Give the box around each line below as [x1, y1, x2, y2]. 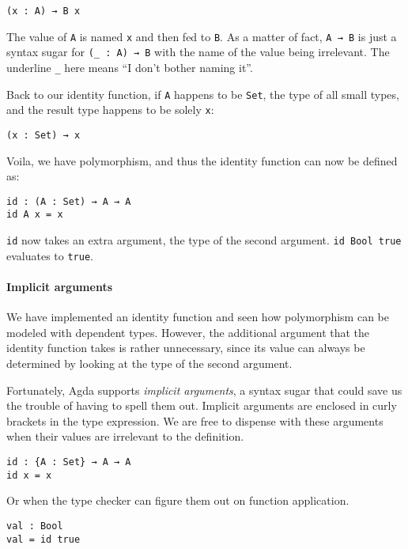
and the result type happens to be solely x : [6, 101, 214, 118]
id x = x [6, 469, 52, 481]
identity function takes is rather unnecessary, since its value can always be [6, 339, 365, 356]
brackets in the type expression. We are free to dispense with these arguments [6, 412, 383, 429]
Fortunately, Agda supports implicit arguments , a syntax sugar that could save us [6, 381, 402, 398]
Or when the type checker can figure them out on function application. [6, 492, 349, 509]
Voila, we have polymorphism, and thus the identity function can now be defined [6, 152, 398, 168]
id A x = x [6, 209, 63, 221]
